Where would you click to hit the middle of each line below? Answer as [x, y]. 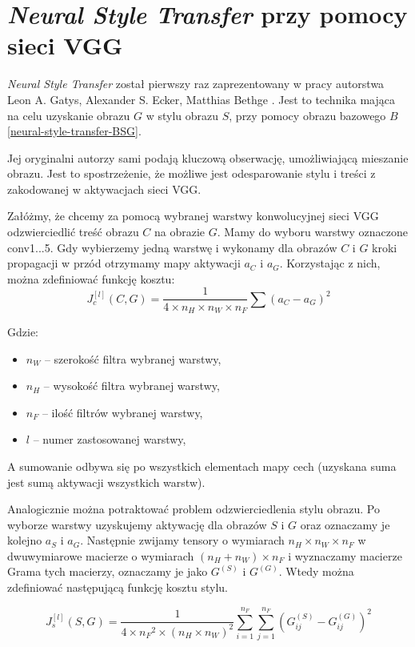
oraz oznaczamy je [345, 524]
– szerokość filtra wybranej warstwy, [133, 358]
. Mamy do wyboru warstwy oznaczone [312, 232]
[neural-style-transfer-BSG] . [74, 131]
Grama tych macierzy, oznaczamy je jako [108, 571]
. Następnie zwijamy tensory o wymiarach [182, 540]
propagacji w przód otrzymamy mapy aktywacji [124, 263]
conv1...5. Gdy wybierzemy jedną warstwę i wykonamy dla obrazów [172, 247]
